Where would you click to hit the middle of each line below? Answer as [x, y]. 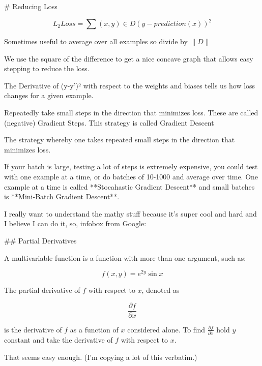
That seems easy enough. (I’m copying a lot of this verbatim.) [101, 357]
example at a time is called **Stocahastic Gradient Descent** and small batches [129, 186]
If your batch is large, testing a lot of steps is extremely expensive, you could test [131, 166]
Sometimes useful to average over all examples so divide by [96, 41]
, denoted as [161, 290]
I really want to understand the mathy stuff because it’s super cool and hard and [130, 213]
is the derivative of [33, 329]
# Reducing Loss [31, 6]
